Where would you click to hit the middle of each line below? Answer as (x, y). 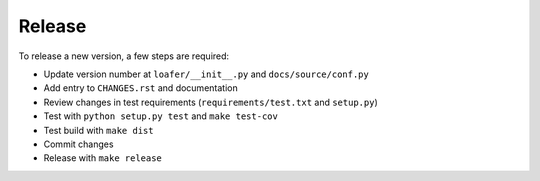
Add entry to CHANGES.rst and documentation (141, 88)
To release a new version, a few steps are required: (124, 56)
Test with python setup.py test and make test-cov (161, 116)
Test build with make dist (98, 130)
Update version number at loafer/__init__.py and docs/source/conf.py (206, 74)
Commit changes (78, 144)
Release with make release (102, 158)
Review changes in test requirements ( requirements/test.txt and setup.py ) (211, 102)
